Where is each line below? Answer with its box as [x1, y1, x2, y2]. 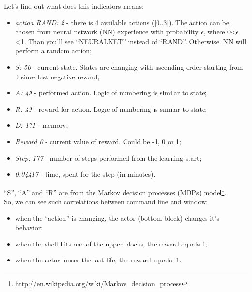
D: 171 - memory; [15, 120, 68, 130]
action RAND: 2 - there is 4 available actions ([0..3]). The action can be [15, 17, 229, 27]
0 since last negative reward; [15, 71, 100, 81]
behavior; [15, 222, 43, 232]
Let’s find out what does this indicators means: [4, 1, 144, 11]
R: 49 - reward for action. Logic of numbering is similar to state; [15, 104, 207, 114]
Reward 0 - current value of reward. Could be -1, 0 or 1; [15, 136, 181, 146]
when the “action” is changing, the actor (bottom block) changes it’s [15, 213, 220, 223]
